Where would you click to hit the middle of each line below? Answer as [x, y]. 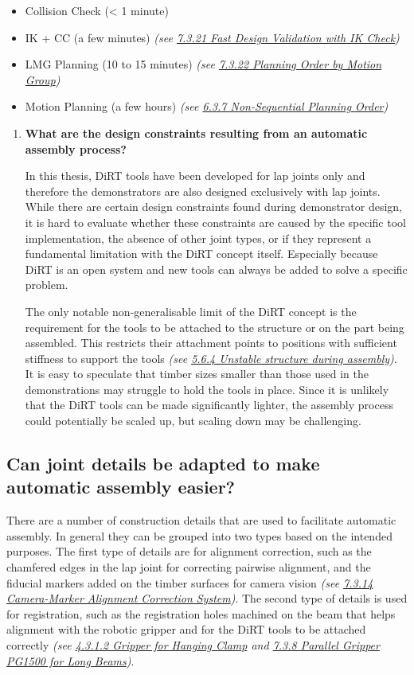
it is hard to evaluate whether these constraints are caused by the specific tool [215, 222]
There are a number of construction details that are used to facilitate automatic [201, 520]
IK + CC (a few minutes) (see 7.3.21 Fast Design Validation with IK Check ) [212, 37]
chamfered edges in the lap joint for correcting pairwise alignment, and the [189, 567]
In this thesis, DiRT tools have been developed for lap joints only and [195, 176]
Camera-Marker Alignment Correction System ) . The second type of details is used [207, 598]
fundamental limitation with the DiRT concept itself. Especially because [201, 254]
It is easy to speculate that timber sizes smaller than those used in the [197, 374]
